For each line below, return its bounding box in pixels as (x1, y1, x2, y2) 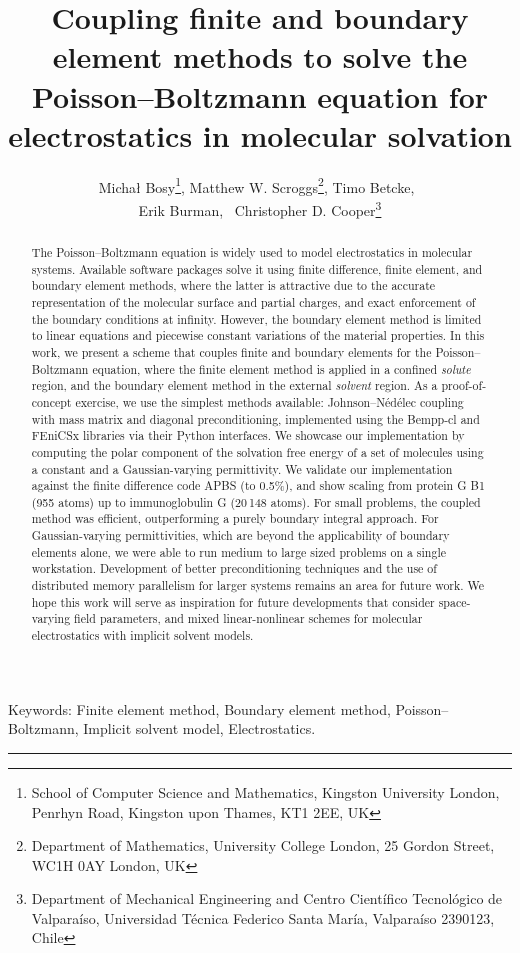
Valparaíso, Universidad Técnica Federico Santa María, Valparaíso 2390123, (31, 907, 495, 928)
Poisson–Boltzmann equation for (31, 75, 489, 116)
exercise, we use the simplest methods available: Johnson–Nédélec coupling (75, 393, 464, 410)
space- (438, 593, 471, 610)
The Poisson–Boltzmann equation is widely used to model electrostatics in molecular (31, 243, 473, 260)
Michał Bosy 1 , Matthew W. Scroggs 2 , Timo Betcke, (98, 173, 415, 197)
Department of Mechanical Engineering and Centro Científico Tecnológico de (31, 888, 503, 909)
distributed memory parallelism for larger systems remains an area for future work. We (31, 577, 485, 594)
